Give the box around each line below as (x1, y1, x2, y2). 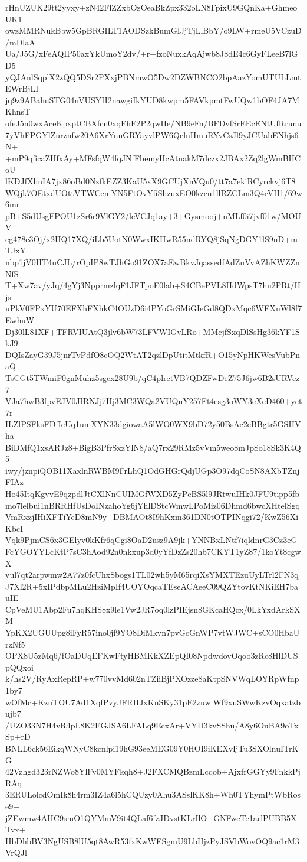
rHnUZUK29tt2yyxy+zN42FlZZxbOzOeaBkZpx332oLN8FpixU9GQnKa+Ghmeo (5, 1, 298, 13)
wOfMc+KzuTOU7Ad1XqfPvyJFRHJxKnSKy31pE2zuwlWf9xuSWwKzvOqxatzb (5, 695, 301, 708)
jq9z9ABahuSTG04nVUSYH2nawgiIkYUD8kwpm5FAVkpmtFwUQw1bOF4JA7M (5, 93, 300, 106)
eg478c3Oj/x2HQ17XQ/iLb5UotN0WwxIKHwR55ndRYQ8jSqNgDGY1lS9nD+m (5, 232, 298, 245)
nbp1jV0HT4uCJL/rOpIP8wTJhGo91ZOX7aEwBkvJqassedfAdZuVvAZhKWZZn (5, 256, 300, 268)
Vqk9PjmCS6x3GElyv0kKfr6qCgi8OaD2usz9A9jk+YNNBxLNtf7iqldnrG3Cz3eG (5, 534, 298, 546)
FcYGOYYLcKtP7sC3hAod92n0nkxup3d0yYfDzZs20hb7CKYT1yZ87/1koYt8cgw (5, 545, 301, 557)
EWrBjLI (5, 82, 39, 95)
